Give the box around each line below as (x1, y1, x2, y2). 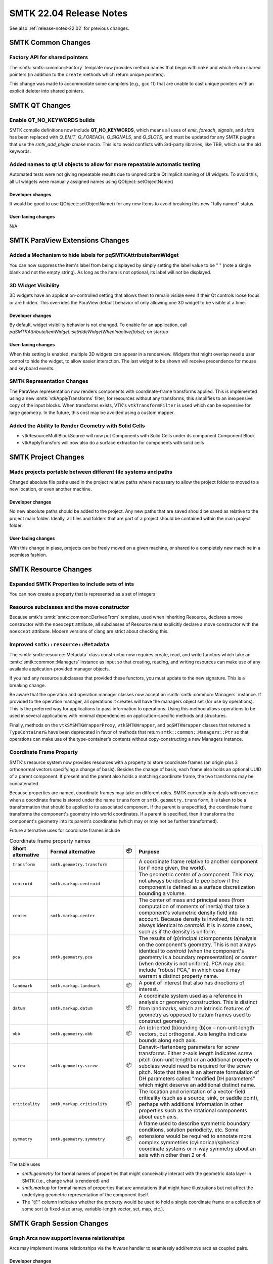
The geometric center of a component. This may (139, 871, 254, 878)
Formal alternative (50, 848, 96, 855)
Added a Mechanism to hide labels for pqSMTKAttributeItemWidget (9, 252, 179, 259)
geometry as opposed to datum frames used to (139, 1011, 251, 1018)
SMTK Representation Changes (9, 378, 88, 385)
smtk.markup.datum (50, 1006, 93, 1011)
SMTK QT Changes (9, 101, 71, 110)
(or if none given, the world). (139, 864, 207, 871)
